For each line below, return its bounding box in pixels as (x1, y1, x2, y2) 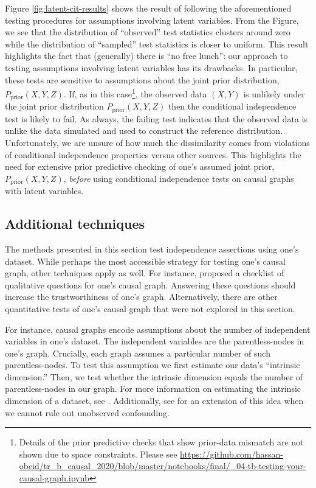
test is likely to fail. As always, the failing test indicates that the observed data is (5, 112, 308, 125)
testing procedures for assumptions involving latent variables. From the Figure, (5, 13, 299, 26)
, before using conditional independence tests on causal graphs (63, 172, 294, 184)
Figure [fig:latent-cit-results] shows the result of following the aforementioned (5, 2, 292, 14)
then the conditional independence (168, 100, 297, 113)
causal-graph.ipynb (19, 472, 89, 484)
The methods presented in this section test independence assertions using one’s (5, 242, 299, 255)
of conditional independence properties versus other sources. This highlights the (5, 148, 301, 161)
